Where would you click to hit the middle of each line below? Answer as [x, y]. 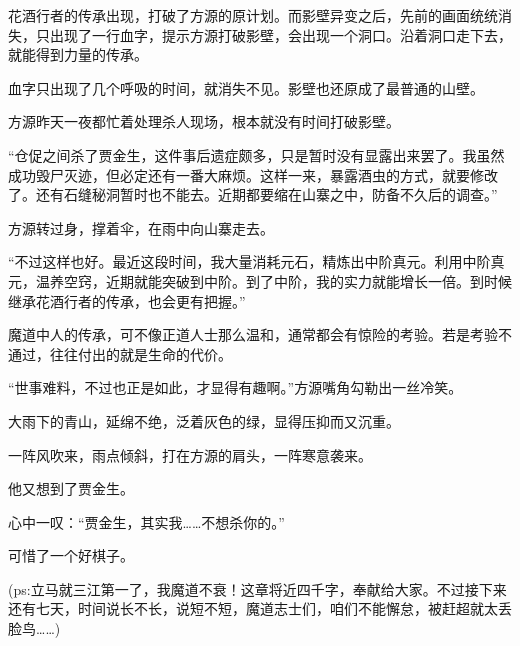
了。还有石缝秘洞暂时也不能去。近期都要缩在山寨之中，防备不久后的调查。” [253, 194]
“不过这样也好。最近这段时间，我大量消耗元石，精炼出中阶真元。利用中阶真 [256, 261]
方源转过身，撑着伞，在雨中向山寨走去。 [141, 227]
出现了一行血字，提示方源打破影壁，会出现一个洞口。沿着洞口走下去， [280, 34]
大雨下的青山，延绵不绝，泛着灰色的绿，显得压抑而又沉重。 [204, 420]
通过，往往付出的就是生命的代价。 [120, 353]
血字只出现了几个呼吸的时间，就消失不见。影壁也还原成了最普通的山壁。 [246, 87]
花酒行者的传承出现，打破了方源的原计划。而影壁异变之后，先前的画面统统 [253, 15]
